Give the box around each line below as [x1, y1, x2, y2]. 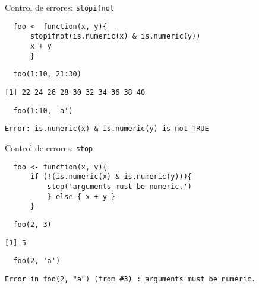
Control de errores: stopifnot [5, 1, 115, 13]
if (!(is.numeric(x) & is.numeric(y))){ [30, 172, 192, 181]
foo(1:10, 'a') [13, 106, 73, 115]
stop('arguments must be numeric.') [47, 182, 192, 191]
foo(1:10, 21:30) [13, 70, 81, 79]
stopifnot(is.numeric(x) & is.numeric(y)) [30, 32, 201, 41]
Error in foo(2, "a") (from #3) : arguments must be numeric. [5, 274, 256, 283]
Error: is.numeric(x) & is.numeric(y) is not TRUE [5, 124, 209, 133]
